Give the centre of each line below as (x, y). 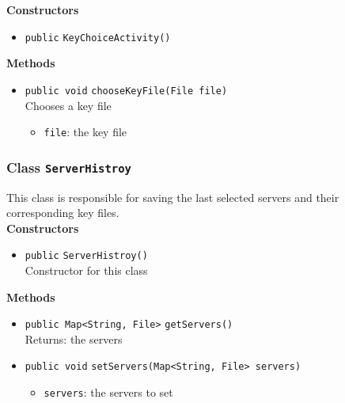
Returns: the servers (74, 338)
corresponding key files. (63, 213)
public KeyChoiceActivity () (98, 38)
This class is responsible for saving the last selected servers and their (173, 197)
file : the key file (85, 132)
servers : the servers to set (108, 392)
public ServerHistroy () (86, 256)
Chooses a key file (68, 105)
